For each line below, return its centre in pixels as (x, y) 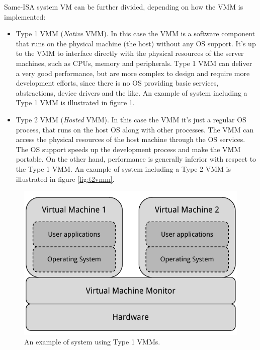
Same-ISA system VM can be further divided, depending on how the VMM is (124, 7)
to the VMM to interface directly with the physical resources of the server (130, 53)
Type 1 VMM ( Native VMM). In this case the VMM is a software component (136, 33)
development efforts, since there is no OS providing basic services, (117, 83)
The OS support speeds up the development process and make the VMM (128, 149)
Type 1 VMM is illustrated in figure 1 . (75, 102)
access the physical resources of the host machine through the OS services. (131, 139)
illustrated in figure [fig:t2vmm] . (65, 179)
